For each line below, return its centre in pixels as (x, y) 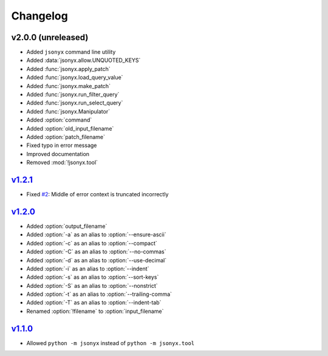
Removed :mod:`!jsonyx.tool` (62, 163)
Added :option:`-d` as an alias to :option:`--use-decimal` (97, 260)
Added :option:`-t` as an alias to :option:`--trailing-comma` (99, 294)
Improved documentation (58, 154)
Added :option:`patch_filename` (66, 137)
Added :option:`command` (59, 120)
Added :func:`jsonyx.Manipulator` (68, 111)
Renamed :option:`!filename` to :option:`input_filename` (95, 311)
